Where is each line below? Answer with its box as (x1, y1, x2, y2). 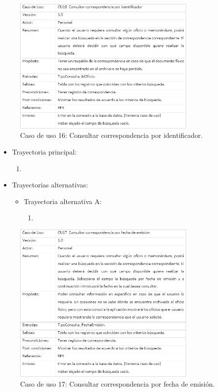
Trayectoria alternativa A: (24, 196, 102, 206)
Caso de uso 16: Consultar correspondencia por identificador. (20, 130, 203, 140)
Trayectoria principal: (12, 146, 77, 157)
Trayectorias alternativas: (12, 180, 88, 190)
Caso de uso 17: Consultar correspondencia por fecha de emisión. (20, 378, 215, 389)
